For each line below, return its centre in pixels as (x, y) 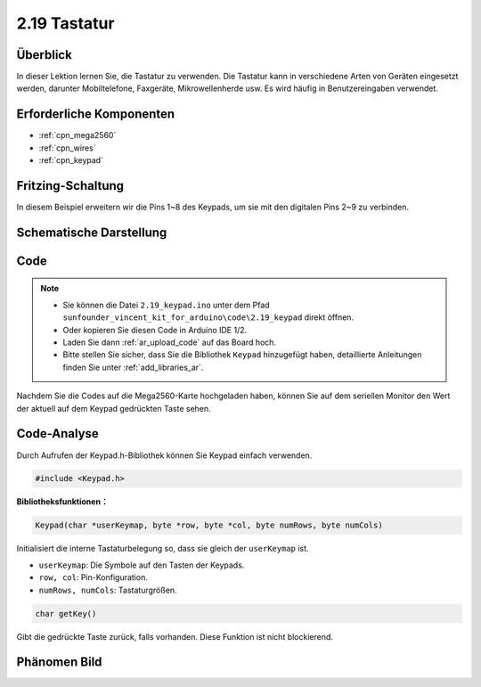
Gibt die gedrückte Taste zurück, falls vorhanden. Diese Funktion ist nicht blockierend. (175, 636)
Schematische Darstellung (92, 232)
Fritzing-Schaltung (70, 186)
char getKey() (66, 613)
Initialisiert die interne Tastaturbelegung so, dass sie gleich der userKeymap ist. (163, 549)
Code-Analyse (58, 433)
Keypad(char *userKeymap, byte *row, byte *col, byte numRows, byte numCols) (209, 525)
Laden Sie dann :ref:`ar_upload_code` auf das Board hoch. (169, 342)
